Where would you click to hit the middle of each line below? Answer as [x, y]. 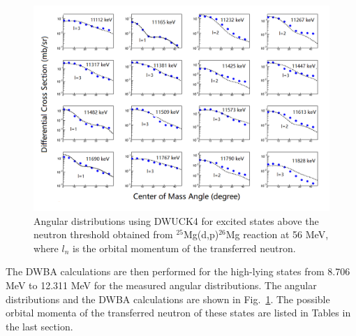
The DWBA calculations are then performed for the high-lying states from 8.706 [178, 271]
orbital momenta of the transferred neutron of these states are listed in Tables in [178, 313]
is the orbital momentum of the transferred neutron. [184, 248]
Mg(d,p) [201, 234]
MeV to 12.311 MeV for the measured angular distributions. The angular [161, 285]
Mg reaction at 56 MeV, [277, 234]
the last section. [39, 326]
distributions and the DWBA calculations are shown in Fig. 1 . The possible [168, 299]
